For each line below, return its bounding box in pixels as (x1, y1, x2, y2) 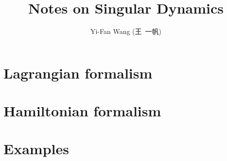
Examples (3, 139, 69, 159)
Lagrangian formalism (3, 63, 153, 82)
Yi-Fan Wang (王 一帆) (90, 26, 162, 36)
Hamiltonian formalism (3, 101, 161, 121)
